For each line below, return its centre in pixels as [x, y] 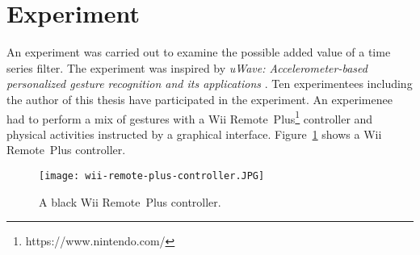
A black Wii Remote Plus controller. [130, 201]
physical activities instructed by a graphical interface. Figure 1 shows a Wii [194, 134]
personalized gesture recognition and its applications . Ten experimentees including [210, 84]
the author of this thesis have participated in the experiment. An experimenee [199, 99]
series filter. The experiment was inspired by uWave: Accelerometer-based [187, 67]
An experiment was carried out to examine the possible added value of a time [199, 52]
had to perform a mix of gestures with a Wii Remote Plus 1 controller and [190, 117]
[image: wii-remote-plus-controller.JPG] [152, 176]
